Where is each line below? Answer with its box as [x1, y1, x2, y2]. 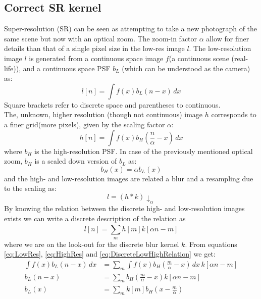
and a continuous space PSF [23, 63, 111, 73]
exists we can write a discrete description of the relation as [4, 213, 186, 223]
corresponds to [211, 109, 256, 120]
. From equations [185, 238, 237, 249]
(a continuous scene [169, 53, 229, 63]
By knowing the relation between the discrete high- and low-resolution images [4, 203, 245, 214]
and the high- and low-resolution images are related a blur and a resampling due [4, 173, 253, 183]
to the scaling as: [4, 183, 57, 193]
